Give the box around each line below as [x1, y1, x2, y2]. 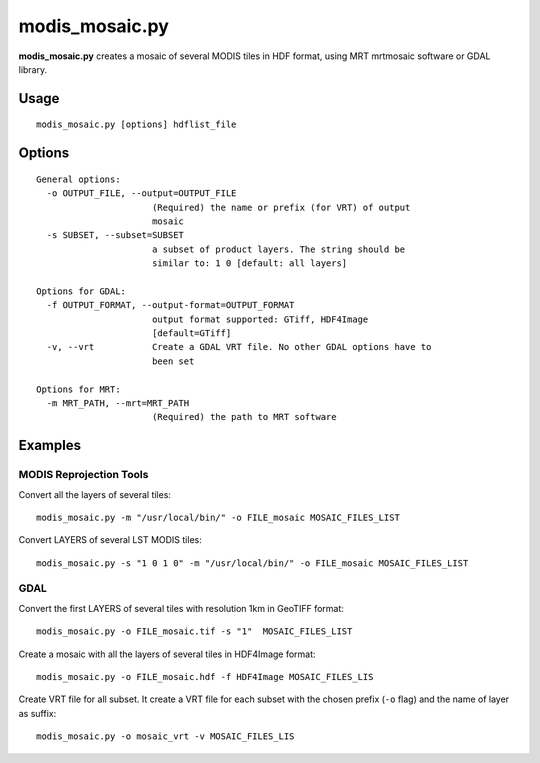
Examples [18, 437, 82, 454]
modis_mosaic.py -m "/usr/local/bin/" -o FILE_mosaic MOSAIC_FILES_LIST [36, 511, 400, 523]
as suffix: [18, 707, 57, 719]
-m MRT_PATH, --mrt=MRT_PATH [46, 398, 190, 409]
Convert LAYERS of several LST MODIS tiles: [18, 534, 202, 546]
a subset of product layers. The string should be [151, 243, 406, 255]
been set [151, 355, 195, 367]
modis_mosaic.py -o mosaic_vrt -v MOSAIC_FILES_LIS [36, 731, 295, 742]
